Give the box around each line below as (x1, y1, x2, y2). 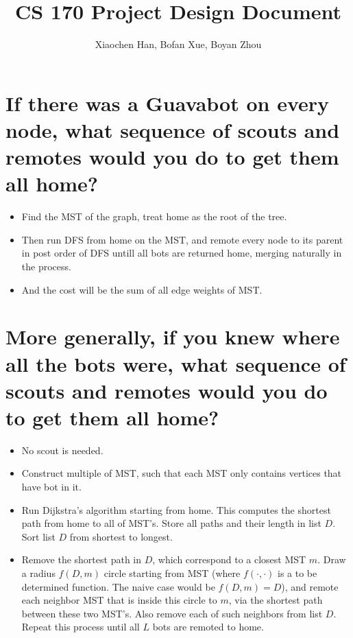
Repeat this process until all (21, 619, 140, 634)
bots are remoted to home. (152, 619, 264, 634)
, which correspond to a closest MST (152, 552, 306, 567)
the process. (21, 259, 71, 273)
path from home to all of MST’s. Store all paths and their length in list (21, 516, 321, 530)
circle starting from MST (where (104, 566, 241, 580)
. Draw (317, 552, 346, 567)
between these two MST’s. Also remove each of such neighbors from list (21, 606, 323, 620)
